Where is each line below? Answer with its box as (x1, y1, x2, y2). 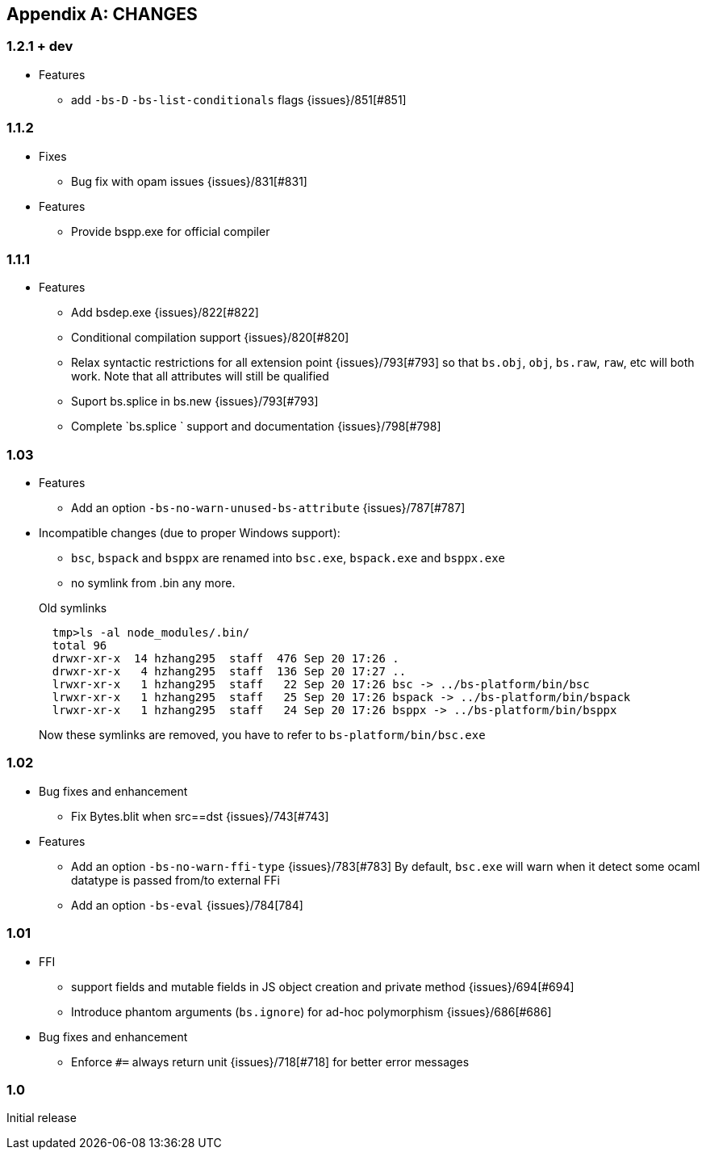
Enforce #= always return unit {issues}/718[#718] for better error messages (71, 1054, 470, 1069)
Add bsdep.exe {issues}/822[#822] (71, 305, 259, 320)
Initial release (6, 1111, 77, 1125)
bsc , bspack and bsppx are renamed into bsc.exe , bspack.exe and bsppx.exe (71, 551, 506, 565)
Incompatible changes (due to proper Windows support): (39, 526, 340, 540)
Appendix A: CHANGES (6, 4, 198, 24)
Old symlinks (39, 601, 107, 616)
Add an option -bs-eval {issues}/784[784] (71, 897, 303, 912)
